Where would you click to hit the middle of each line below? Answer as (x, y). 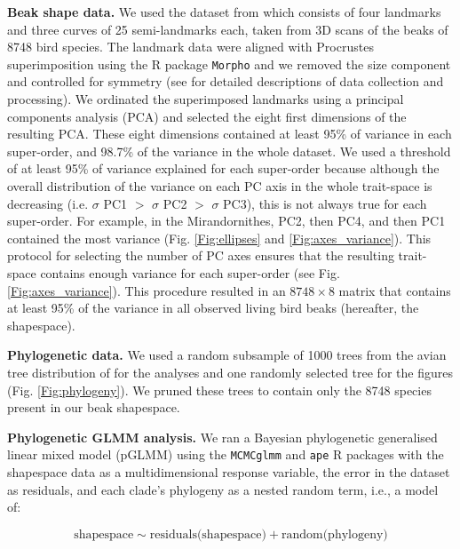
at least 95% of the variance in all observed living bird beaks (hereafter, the (213, 308)
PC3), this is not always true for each (325, 203)
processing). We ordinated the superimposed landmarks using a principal (206, 99)
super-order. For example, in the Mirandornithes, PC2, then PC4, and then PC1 (226, 221)
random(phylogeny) (334, 534)
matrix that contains (395, 290)
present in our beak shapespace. (94, 407)
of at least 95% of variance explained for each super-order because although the (223, 168)
